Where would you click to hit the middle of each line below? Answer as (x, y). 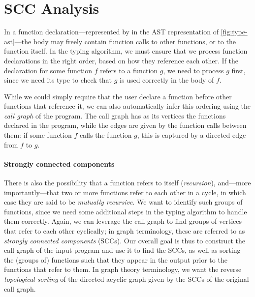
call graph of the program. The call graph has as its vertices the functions (115, 115)
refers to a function (129, 70)
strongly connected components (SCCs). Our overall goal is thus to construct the (125, 240)
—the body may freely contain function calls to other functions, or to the (125, 41)
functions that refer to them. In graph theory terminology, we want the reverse (123, 269)
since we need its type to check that (58, 80)
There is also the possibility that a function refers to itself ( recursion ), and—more (127, 183)
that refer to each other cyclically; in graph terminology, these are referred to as (125, 231)
